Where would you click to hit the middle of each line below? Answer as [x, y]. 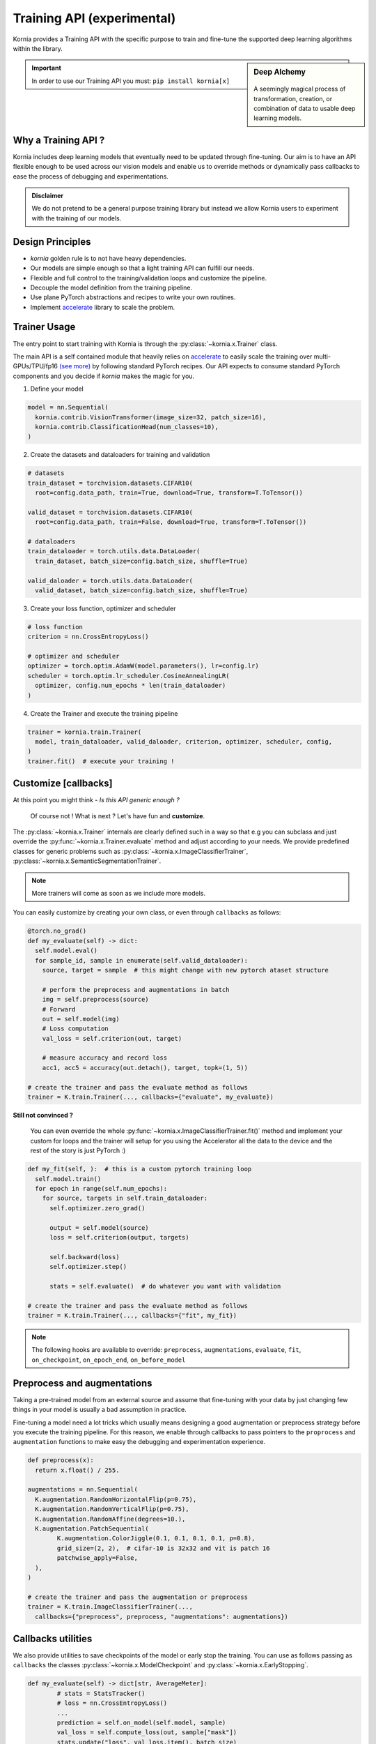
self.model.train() [68, 1179]
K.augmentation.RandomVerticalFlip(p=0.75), [112, 1509]
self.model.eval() [66, 951]
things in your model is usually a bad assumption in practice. [100, 1410]
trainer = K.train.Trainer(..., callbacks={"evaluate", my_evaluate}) [151, 1097]
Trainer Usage [44, 327]
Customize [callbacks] [63, 784]
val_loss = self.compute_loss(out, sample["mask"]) [147, 1732]
